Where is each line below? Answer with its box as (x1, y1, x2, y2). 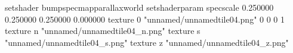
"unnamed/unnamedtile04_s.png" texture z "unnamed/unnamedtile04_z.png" (5, 36, 289, 48)
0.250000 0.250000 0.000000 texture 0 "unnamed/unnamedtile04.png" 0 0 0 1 (5, 13, 285, 25)
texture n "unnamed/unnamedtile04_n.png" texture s (5, 24, 201, 37)
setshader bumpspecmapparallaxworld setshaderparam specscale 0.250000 (5, 1, 274, 13)
